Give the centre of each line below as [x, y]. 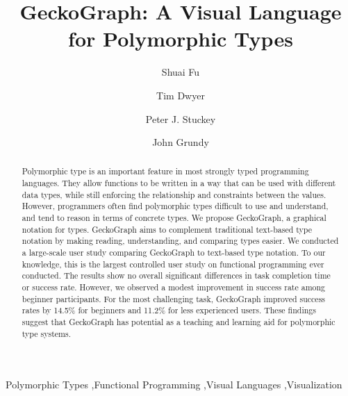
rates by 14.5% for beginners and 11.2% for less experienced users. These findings [169, 310]
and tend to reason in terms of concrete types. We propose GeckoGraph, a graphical [174, 218]
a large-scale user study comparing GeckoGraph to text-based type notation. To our [174, 253]
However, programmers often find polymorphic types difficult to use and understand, [175, 206]
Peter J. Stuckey [181, 118]
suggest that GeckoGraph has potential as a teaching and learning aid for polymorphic [179, 322]
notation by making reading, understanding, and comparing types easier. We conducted [180, 241]
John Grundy [181, 142]
